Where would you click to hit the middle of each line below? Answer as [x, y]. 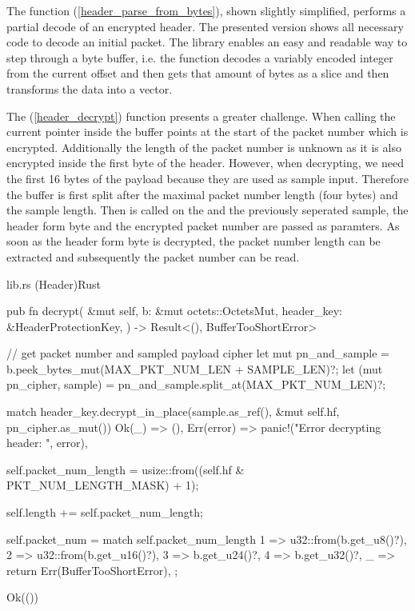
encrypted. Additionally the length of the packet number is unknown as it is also [204, 147]
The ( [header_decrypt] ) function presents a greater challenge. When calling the [201, 116]
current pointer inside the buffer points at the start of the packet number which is [207, 132]
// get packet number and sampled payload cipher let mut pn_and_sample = [198, 353]
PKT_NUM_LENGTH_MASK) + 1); [103, 485]
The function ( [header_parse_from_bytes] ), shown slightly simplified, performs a [206, 10]
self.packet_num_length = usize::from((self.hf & [126, 469]
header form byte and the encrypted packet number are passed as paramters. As [203, 225]
